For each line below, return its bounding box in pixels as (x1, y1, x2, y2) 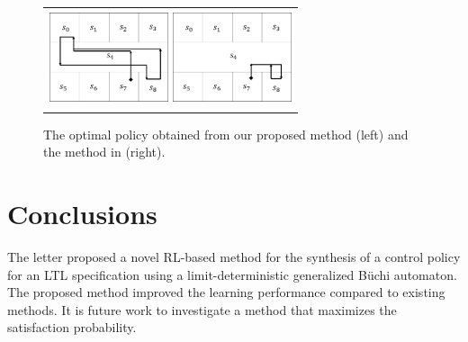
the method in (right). (43, 142, 166, 161)
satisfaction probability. (7, 318, 137, 337)
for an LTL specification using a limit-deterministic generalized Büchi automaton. (7, 265, 457, 283)
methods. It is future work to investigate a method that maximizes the (7, 300, 397, 319)
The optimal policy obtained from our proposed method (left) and (43, 124, 409, 143)
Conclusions (7, 195, 157, 232)
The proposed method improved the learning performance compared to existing (7, 283, 445, 301)
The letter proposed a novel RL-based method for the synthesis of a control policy (7, 247, 461, 265)
